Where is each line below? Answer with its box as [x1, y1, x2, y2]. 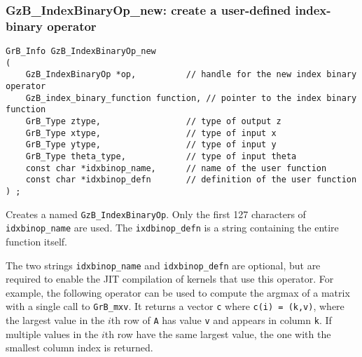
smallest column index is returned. [6, 340, 153, 355]
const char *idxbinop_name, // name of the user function [25, 163, 327, 173]
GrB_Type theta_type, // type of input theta [25, 151, 297, 162]
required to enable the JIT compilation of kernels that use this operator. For [6, 271, 334, 286]
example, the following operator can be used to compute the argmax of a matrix [6, 285, 350, 299]
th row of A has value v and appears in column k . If [111, 313, 332, 328]
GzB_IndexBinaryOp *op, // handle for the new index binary [25, 69, 357, 80]
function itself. [6, 234, 67, 248]
